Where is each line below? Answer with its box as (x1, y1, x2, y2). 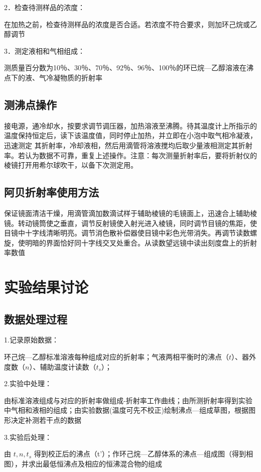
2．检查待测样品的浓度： (4, 2, 85, 12)
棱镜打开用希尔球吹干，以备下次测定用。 (4, 160, 138, 170)
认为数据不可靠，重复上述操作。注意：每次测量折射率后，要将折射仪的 (25, 150, 257, 160)
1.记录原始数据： (4, 334, 59, 345)
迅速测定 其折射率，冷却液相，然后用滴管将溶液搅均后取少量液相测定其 (4, 140, 238, 150)
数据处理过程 (4, 311, 67, 326)
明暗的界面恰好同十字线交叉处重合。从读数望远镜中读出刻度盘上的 (25, 237, 243, 248)
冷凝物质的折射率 (46, 72, 102, 82)
